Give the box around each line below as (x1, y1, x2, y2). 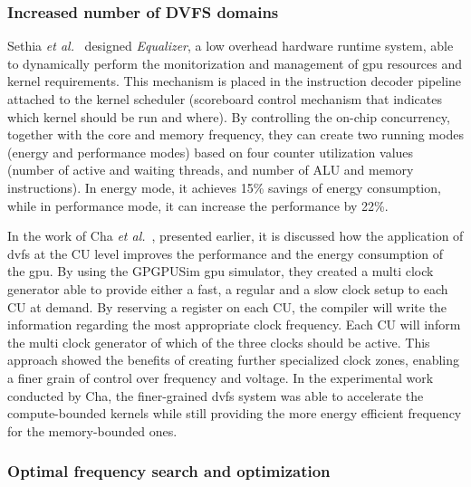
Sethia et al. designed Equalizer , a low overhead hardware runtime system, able (7, 36, 454, 55)
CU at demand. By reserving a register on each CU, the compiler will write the (7, 297, 447, 316)
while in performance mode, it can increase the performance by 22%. (7, 196, 389, 215)
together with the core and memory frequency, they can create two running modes (7, 125, 464, 144)
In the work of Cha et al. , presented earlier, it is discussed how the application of (7, 226, 464, 245)
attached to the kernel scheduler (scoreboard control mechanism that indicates (7, 90, 442, 108)
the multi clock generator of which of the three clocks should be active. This (7, 332, 430, 351)
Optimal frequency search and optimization (7, 460, 331, 482)
